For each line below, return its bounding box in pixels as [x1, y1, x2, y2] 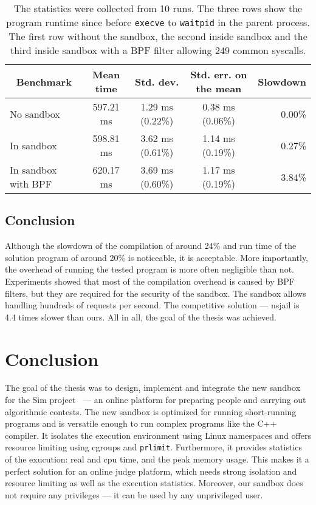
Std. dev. [134, 74, 179, 89]
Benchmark [16, 74, 72, 89]
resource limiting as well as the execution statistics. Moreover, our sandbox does [5, 476, 303, 489]
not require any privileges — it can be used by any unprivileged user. [5, 488, 263, 501]
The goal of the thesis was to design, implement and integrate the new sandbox [5, 381, 301, 394]
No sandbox [10, 106, 60, 121]
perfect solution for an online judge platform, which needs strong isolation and [5, 464, 297, 477]
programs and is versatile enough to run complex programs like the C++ [5, 417, 277, 430]
